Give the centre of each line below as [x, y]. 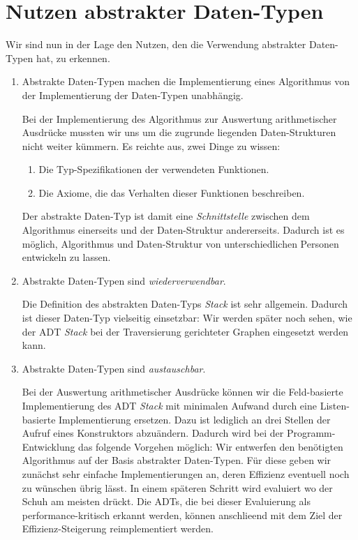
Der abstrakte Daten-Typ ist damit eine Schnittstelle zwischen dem [166, 216]
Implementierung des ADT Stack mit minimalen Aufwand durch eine [169, 405]
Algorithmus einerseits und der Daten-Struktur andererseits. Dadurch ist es [183, 230]
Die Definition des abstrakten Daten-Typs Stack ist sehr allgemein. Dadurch [185, 304]
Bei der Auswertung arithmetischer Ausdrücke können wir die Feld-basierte [182, 392]
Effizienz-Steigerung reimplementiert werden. [118, 528]
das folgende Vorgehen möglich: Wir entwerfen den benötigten [211, 446]
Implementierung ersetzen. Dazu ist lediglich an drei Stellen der [195, 419]
